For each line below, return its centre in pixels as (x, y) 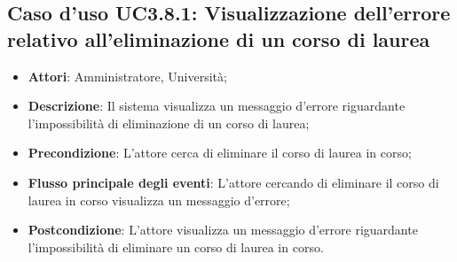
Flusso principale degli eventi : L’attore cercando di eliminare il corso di (233, 182)
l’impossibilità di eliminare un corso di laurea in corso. (176, 247)
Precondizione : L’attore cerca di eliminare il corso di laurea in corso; (220, 153)
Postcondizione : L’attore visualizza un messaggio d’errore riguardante (223, 230)
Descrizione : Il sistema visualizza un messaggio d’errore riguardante (217, 106)
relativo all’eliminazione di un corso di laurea (219, 39)
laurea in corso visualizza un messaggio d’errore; (159, 200)
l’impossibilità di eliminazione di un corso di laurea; (169, 123)
